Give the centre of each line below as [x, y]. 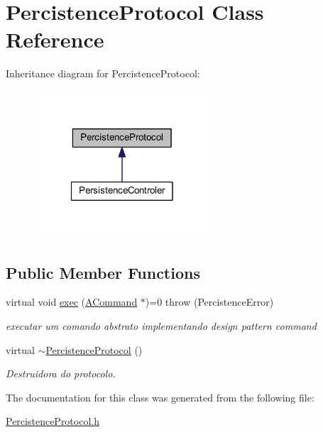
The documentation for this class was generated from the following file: [160, 397]
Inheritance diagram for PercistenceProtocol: [103, 73]
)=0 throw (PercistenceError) [209, 302]
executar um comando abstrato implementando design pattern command [161, 326]
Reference [55, 39]
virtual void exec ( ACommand [72, 302]
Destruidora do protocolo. [61, 373]
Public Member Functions [103, 272]
